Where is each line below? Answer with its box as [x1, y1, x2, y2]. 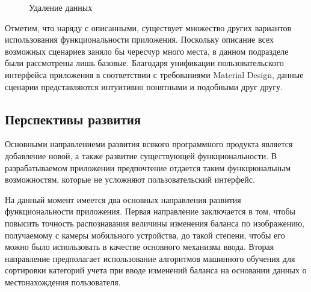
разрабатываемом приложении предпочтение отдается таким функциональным [5, 161, 291, 174]
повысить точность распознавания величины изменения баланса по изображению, [5, 216, 304, 229]
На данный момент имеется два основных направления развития [5, 193, 241, 205]
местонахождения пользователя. [5, 275, 121, 288]
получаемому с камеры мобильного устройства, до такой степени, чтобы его [5, 228, 285, 241]
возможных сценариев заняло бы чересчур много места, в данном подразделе [5, 44, 289, 57]
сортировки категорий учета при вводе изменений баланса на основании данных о [5, 264, 307, 276]
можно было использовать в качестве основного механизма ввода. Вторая [5, 240, 274, 253]
